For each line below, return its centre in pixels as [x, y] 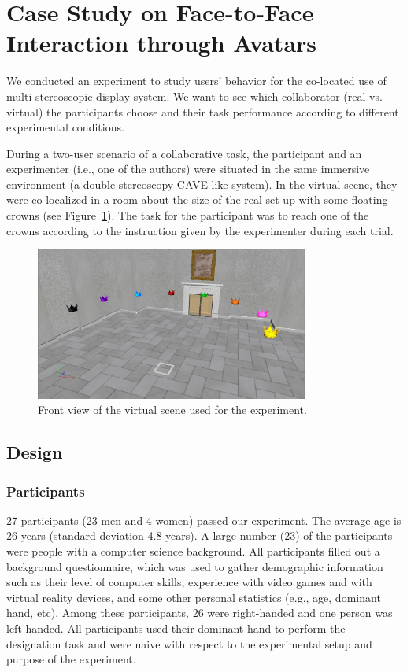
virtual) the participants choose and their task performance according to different [203, 111]
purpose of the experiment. [71, 659]
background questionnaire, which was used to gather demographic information [195, 566]
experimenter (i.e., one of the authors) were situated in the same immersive [188, 169]
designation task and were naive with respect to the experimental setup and [189, 643]
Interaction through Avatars [162, 43]
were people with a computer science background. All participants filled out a [193, 551]
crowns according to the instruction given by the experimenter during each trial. [200, 230]
